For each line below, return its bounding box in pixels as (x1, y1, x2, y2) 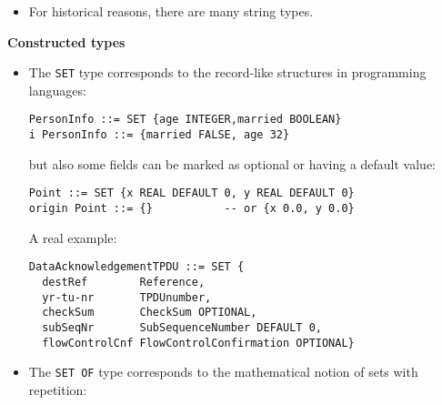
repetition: (28, 380, 87, 399)
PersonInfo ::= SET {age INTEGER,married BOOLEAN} (28, 113, 342, 127)
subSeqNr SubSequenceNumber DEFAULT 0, (42, 320, 322, 334)
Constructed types (7, 32, 126, 51)
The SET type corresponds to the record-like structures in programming (28, 63, 427, 82)
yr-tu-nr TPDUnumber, (42, 290, 212, 304)
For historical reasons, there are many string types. (28, 2, 314, 20)
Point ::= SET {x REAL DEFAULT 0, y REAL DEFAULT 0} (28, 187, 355, 200)
